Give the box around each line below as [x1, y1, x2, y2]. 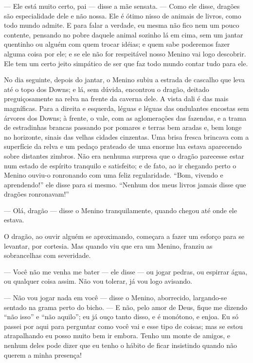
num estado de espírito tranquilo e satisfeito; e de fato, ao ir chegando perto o [4, 160, 236, 170]
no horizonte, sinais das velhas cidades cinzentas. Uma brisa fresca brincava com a [4, 131, 249, 142]
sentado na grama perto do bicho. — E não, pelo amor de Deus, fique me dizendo [4, 302, 247, 312]
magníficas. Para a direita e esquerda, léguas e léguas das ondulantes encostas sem [4, 103, 249, 113]
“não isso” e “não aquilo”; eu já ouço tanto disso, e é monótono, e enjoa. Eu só [4, 311, 238, 322]
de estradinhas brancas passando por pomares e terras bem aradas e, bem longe [4, 122, 242, 132]
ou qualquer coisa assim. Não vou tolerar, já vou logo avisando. [4, 276, 192, 286]
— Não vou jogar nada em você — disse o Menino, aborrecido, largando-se [4, 292, 227, 303]
